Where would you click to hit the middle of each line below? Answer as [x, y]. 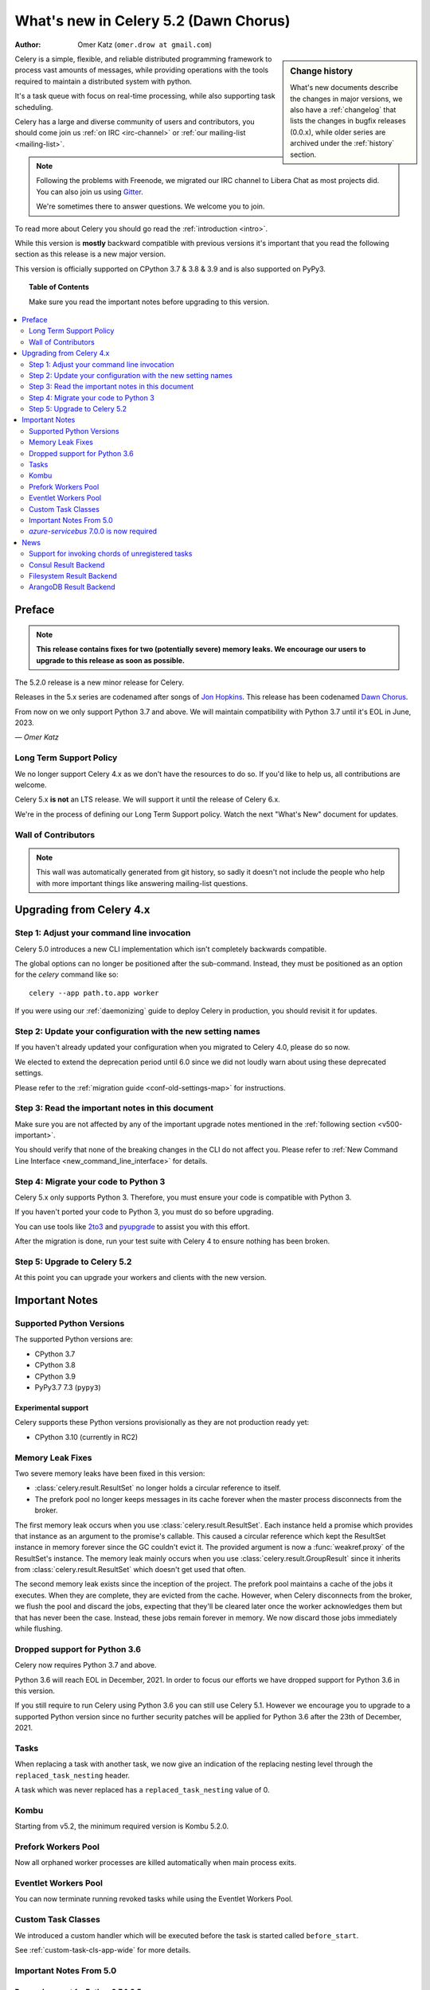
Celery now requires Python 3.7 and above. [86, 1665]
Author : [28, 45]
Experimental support [52, 1408]
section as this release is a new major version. [90, 254]
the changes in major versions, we [346, 99]
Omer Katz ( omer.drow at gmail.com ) [145, 45]
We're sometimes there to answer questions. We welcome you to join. [150, 206]
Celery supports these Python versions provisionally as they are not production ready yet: [162, 1422]
